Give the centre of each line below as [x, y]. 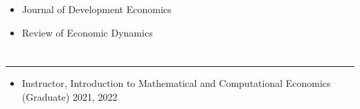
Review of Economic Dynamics [87, 32]
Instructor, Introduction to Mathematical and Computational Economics [176, 83]
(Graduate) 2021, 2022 [70, 96]
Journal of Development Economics [97, 9]
